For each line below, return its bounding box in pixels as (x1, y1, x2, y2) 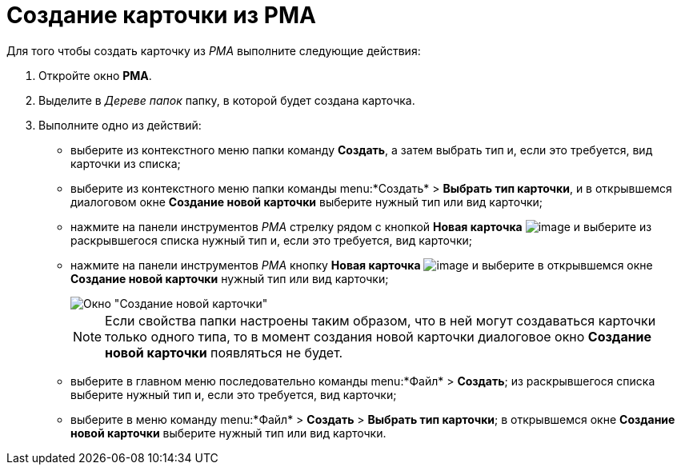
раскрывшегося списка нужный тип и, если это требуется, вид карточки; (70, 233, 472, 247)
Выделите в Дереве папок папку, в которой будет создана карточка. (38, 93, 415, 107)
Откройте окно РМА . (38, 68, 152, 82)
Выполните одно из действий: (38, 118, 202, 132)
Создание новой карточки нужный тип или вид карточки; (70, 271, 389, 285)
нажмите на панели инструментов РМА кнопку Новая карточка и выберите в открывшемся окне (70, 257, 653, 272)
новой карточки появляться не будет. (105, 344, 343, 361)
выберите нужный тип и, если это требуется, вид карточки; (70, 387, 397, 401)
